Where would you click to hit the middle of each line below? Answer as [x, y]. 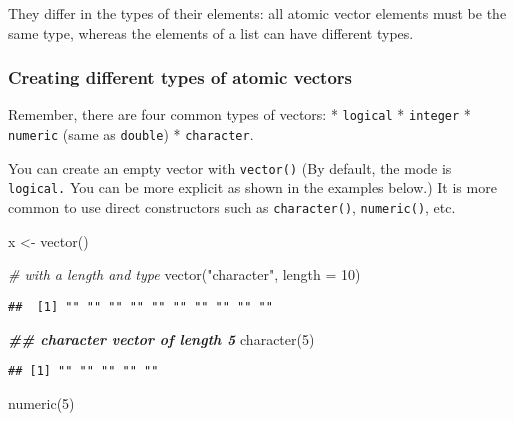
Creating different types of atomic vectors [180, 77]
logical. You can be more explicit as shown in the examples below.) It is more [252, 187]
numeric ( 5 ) [41, 402]
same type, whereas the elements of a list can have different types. [211, 32]
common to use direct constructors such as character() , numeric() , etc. [232, 207]
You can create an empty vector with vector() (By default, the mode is [230, 167]
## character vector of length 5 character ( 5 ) [161, 338]
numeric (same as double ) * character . [131, 134]
